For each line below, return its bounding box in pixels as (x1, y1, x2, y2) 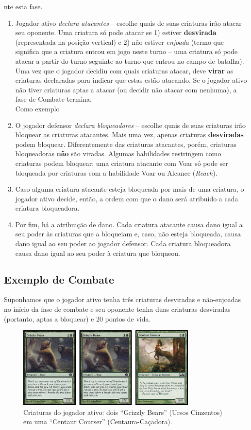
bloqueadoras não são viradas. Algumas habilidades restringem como (15, 148, 221, 159)
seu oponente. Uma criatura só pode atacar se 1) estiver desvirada (15, 27, 217, 37)
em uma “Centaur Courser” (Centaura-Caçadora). (23, 416, 172, 427)
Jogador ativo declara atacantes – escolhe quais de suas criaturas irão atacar (15, 18, 242, 28)
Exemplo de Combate (4, 271, 115, 287)
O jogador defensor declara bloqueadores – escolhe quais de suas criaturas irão (15, 120, 246, 130)
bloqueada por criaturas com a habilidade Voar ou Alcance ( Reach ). (15, 167, 218, 178)
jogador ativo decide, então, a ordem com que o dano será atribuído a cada (15, 193, 238, 203)
